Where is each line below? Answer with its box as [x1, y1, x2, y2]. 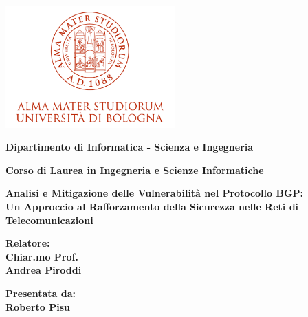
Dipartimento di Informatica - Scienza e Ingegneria [5, 140, 254, 154]
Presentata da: [5, 285, 76, 300]
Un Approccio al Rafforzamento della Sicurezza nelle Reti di [5, 199, 299, 213]
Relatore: [5, 236, 50, 250]
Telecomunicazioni [5, 212, 93, 227]
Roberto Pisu [5, 299, 70, 314]
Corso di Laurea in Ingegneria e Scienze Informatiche [5, 162, 264, 177]
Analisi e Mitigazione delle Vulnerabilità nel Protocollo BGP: [5, 186, 304, 200]
